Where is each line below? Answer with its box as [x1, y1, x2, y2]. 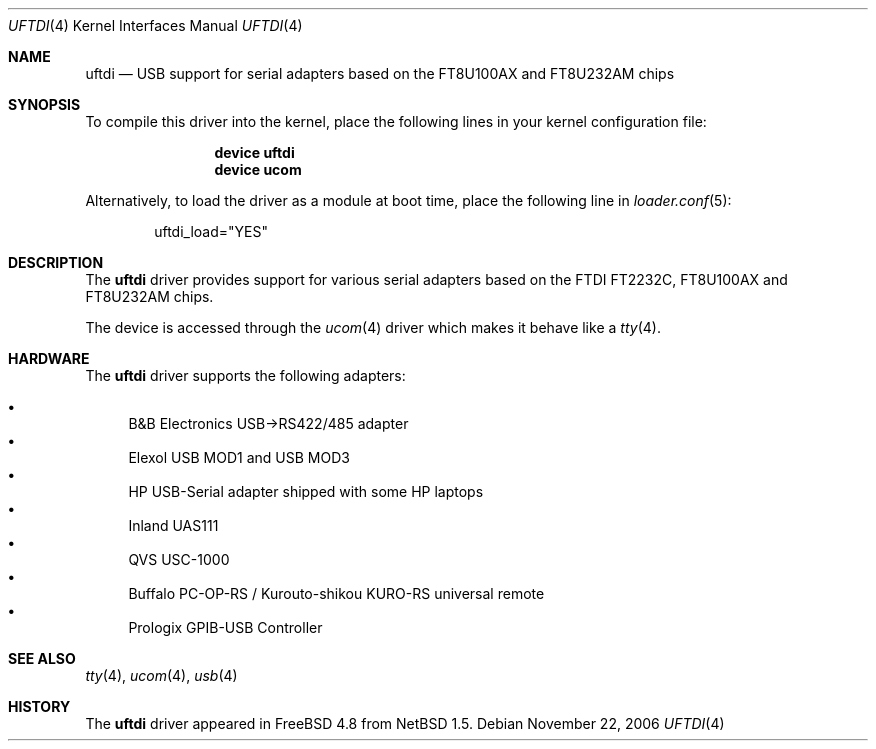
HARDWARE [8, 350, 90, 367]
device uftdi [214, 144, 295, 161]
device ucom [214, 161, 302, 178]
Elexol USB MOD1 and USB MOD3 [128, 449, 350, 466]
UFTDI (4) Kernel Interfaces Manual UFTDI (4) [8, 17, 303, 34]
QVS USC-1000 [128, 551, 230, 568]
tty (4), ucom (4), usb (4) [85, 667, 238, 684]
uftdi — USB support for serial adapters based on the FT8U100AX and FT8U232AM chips [85, 65, 675, 82]
